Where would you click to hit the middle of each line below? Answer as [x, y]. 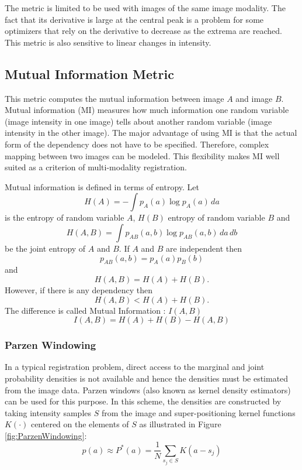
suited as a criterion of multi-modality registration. [96, 167]
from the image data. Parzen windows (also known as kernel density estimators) [148, 390]
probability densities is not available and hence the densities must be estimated [147, 378]
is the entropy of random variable [65, 217]
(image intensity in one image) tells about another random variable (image [138, 121]
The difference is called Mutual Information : [85, 310]
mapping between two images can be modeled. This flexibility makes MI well [142, 155]
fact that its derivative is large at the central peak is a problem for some [134, 19]
